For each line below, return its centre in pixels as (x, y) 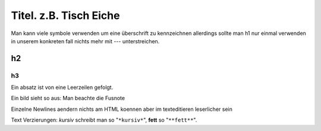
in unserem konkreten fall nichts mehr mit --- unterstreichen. (85, 41)
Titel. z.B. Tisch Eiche (65, 15)
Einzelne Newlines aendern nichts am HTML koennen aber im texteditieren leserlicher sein (122, 109)
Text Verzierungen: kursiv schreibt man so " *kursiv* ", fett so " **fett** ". (104, 120)
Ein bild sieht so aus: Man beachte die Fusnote (68, 98)
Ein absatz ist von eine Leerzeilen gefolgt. (62, 87)
